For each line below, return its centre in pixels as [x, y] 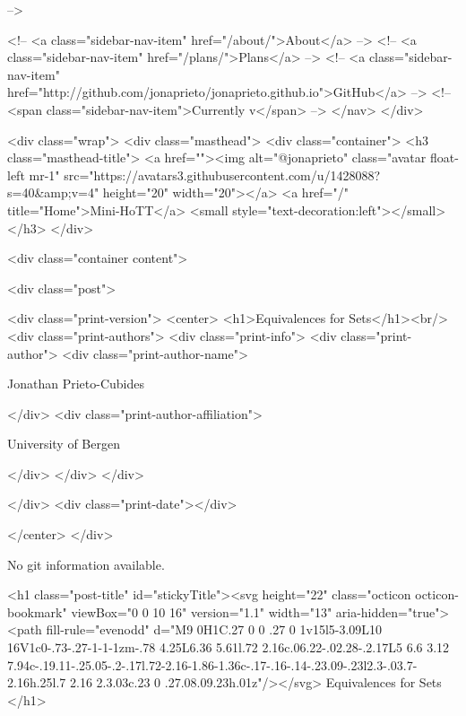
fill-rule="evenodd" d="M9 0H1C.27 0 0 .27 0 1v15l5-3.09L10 [214, 629]
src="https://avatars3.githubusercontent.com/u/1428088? [222, 175]
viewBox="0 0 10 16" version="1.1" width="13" [202, 611]
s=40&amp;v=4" [53, 192]
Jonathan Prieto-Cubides [76, 384]
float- [444, 157]
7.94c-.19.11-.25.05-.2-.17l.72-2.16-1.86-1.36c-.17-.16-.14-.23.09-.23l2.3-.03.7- [212, 664]
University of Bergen [64, 444]
